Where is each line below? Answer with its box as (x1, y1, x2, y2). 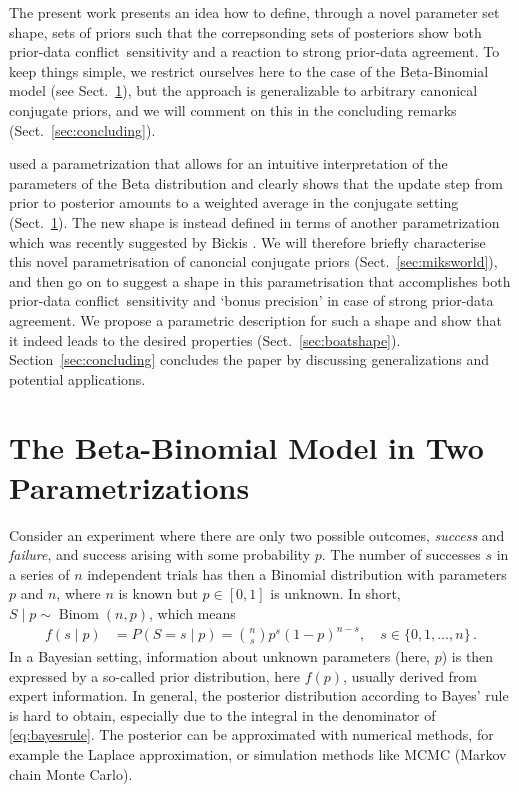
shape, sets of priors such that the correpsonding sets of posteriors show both (9, 21, 482, 42)
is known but (118, 583, 198, 604)
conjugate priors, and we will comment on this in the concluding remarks (9, 99, 457, 120)
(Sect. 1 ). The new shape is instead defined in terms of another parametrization (9, 211, 500, 232)
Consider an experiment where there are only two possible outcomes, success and (9, 524, 505, 545)
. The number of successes (321, 544, 481, 565)
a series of (9, 563, 70, 584)
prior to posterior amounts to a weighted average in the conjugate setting (9, 192, 459, 213)
